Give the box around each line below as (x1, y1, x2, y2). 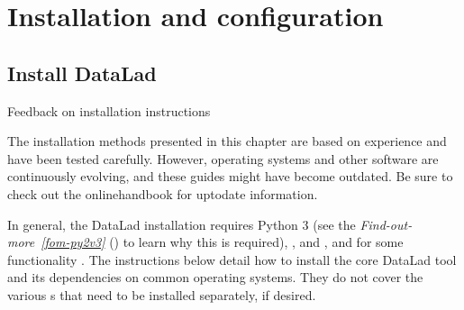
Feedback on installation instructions (7, 101, 211, 120)
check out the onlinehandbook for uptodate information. (7, 184, 318, 203)
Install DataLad (7, 59, 157, 87)
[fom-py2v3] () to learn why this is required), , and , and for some (41, 232, 404, 251)
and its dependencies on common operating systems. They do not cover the (7, 268, 423, 287)
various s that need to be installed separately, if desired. (7, 285, 316, 304)
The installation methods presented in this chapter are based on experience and (7, 132, 447, 150)
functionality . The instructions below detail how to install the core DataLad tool (7, 250, 457, 269)
